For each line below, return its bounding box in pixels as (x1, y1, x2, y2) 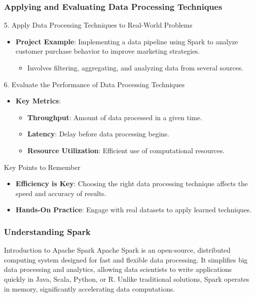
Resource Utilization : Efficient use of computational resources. (27, 145, 225, 155)
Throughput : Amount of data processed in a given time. (27, 112, 202, 122)
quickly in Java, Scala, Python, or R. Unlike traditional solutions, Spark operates (4, 273, 250, 284)
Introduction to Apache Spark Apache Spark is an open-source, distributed (4, 245, 231, 255)
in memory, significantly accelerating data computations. (4, 283, 175, 294)
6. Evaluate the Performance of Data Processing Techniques (4, 79, 185, 89)
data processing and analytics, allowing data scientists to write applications (4, 264, 232, 274)
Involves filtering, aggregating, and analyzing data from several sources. (27, 63, 244, 72)
